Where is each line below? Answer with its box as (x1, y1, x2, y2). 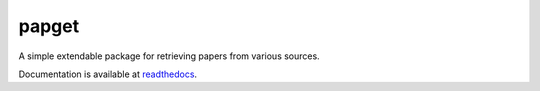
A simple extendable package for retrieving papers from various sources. (18, 50, 320, 62)
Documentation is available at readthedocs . (18, 68, 198, 80)
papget (18, 15, 80, 37)
